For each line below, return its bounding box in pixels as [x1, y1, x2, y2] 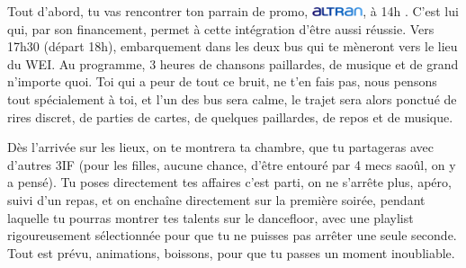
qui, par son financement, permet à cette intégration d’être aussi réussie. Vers [7, 19, 435, 38]
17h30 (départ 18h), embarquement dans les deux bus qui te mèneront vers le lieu [7, 37, 458, 56]
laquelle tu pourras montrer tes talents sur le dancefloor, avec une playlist [7, 208, 414, 227]
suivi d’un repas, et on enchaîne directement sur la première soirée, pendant [7, 190, 426, 209]
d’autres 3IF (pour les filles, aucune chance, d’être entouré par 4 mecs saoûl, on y [7, 155, 456, 174]
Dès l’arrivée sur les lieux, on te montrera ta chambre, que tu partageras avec [7, 138, 435, 156]
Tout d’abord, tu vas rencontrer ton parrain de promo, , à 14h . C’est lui [7, 2, 459, 20]
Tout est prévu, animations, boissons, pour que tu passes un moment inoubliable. [7, 243, 455, 262]
